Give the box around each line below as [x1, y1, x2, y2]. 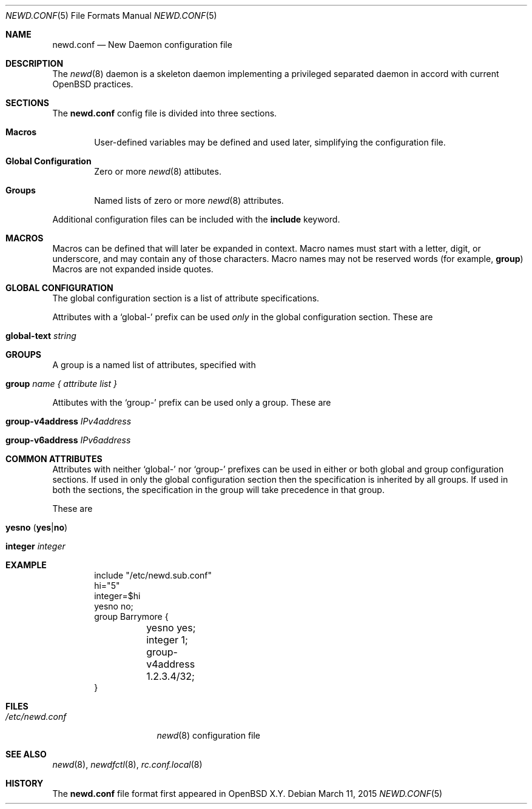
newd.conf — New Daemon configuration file [52, 39, 232, 50]
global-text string [5, 331, 76, 341]
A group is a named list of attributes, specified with [52, 360, 256, 370]
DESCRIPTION [5, 58, 64, 69]
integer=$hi [94, 591, 141, 601]
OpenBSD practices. [52, 79, 133, 89]
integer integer [5, 541, 66, 551]
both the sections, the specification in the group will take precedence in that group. [52, 485, 385, 495]
